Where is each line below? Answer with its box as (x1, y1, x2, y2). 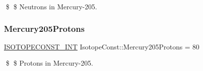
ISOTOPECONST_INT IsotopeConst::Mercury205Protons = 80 (4, 41, 200, 51)
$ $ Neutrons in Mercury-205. (5, 1, 97, 11)
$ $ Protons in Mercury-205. (5, 58, 93, 68)
